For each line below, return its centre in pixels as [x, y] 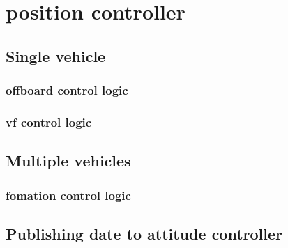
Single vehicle [56, 55]
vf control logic [49, 122]
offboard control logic [67, 90]
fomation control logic [68, 195]
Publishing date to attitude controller [144, 233]
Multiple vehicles [68, 161]
